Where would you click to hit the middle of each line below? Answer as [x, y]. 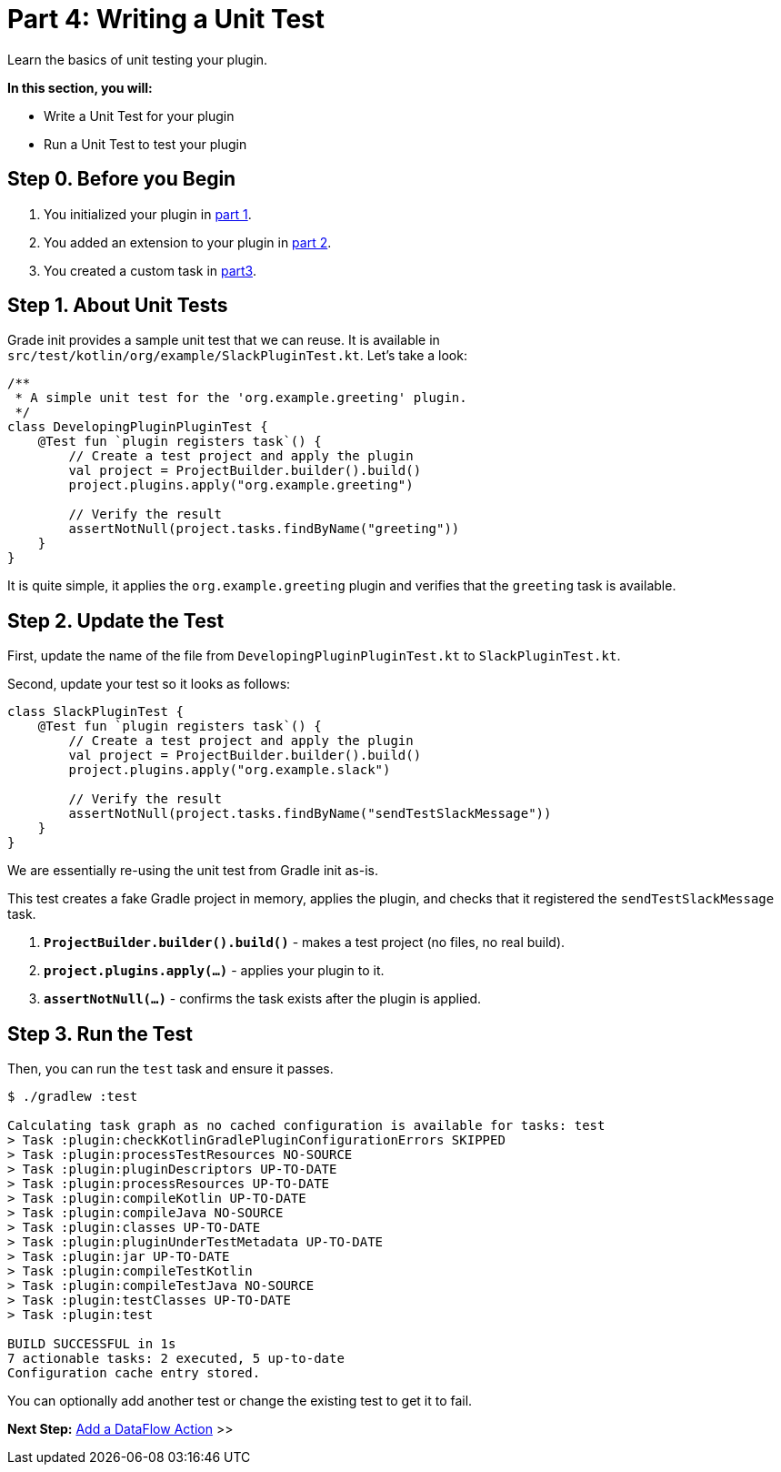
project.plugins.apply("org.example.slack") [230, 770]
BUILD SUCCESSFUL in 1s [92, 1344]
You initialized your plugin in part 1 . [148, 214]
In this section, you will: [80, 87]
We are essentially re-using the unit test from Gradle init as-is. [193, 871]
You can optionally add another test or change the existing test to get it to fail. [240, 1401]
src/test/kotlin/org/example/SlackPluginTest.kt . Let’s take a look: [237, 356]
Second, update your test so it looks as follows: [149, 684]
